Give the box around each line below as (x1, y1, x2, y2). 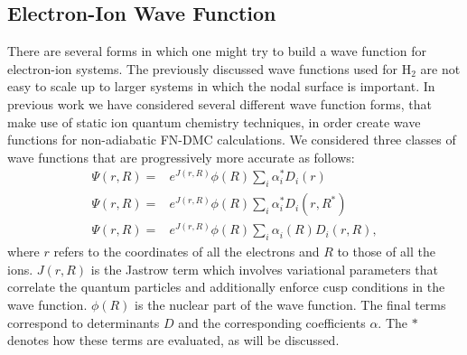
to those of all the (337, 242, 435, 261)
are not (420, 59, 461, 78)
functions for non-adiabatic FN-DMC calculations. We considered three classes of (7, 130, 456, 149)
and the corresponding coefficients (178, 313, 366, 332)
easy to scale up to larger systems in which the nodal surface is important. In (7, 77, 435, 96)
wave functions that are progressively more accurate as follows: (7, 147, 355, 166)
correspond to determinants (7, 313, 160, 332)
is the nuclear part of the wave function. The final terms (135, 294, 446, 313)
